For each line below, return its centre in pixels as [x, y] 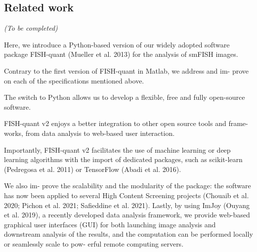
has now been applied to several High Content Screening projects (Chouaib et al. [127, 195]
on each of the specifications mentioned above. [74, 80]
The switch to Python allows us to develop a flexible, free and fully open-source [125, 97]
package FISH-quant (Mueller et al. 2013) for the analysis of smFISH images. [121, 54]
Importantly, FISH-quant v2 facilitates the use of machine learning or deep [117, 149]
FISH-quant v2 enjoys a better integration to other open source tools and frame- [126, 123]
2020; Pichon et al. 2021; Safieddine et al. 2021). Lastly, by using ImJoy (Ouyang [127, 205]
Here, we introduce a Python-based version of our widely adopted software [117, 44]
